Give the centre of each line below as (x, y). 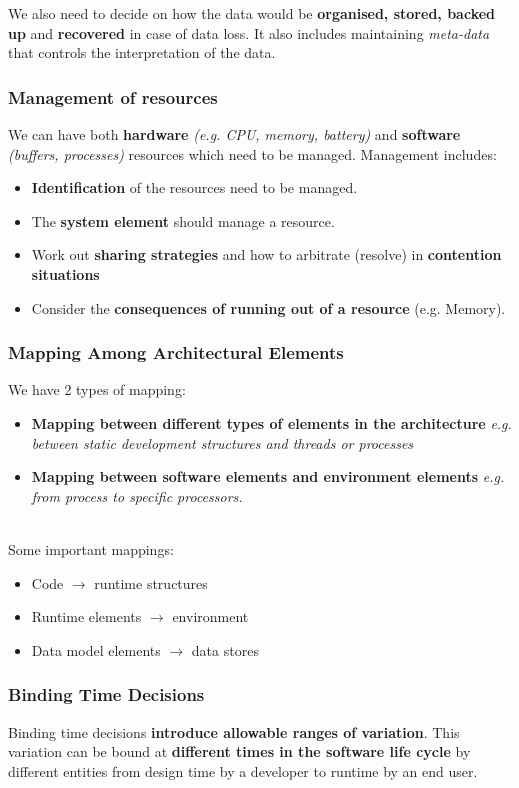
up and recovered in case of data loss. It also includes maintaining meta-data (249, 32)
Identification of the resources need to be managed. (194, 187)
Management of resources (113, 96)
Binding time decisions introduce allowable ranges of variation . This (234, 731)
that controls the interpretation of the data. (142, 52)
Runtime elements (86, 616)
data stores (225, 649)
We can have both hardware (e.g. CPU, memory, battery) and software (234, 134)
